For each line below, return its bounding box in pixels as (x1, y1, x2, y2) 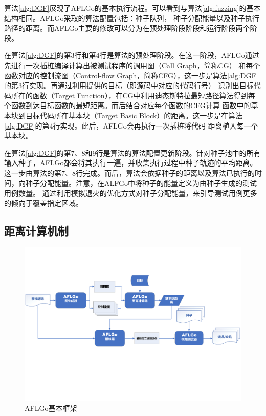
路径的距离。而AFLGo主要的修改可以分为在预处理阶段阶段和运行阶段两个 (4, 23, 250, 33)
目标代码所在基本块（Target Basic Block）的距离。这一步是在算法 (25, 110, 243, 120)
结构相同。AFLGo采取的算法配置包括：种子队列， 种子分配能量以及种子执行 (4, 12, 260, 23)
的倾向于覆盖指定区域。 (4, 197, 83, 208)
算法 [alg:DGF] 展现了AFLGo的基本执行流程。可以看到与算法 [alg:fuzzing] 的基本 (4, 3, 261, 13)
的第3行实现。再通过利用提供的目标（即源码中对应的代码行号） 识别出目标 (4, 80, 254, 91)
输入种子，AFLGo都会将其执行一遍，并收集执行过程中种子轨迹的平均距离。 (4, 157, 257, 168)
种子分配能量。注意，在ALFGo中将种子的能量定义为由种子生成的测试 (25, 177, 257, 188)
